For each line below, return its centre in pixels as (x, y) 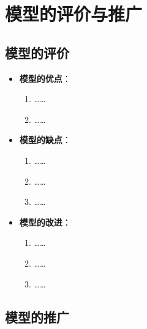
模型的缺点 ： (45, 140)
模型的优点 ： (45, 78)
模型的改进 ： (45, 222)
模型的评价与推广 (74, 14)
